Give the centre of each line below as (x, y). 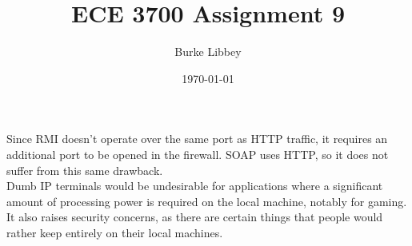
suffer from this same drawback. (85, 170)
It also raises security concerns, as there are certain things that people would (195, 217)
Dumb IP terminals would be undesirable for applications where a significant (195, 186)
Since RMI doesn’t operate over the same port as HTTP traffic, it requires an (197, 139)
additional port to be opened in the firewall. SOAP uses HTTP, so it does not (198, 154)
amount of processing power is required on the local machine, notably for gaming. (207, 201)
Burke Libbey (208, 52)
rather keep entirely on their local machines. (115, 232)
